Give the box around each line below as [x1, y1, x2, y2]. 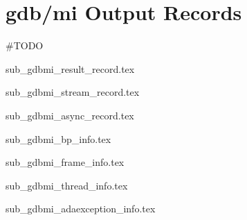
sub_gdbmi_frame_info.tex [6, 155, 125, 169]
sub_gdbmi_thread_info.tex [6, 178, 128, 192]
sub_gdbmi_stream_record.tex [6, 85, 140, 99]
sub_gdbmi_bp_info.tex [6, 131, 111, 146]
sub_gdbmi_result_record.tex [6, 61, 135, 76]
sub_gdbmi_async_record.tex [6, 108, 134, 122]
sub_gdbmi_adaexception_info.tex [6, 201, 156, 216]
